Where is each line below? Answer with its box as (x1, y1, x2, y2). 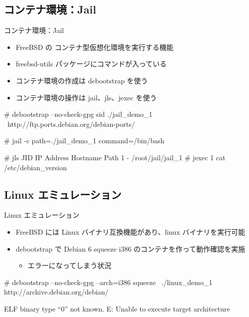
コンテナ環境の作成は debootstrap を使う (15, 75, 148, 85)
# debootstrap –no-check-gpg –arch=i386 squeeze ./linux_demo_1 (4, 277, 213, 287)
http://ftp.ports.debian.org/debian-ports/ (7, 118, 135, 129)
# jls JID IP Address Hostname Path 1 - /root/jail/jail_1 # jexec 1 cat (4, 152, 226, 162)
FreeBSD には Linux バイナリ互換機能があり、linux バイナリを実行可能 (15, 226, 246, 237)
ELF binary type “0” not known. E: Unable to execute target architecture (4, 303, 230, 314)
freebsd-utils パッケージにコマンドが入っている (15, 58, 167, 69)
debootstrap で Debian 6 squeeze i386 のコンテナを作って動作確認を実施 (15, 243, 246, 254)
